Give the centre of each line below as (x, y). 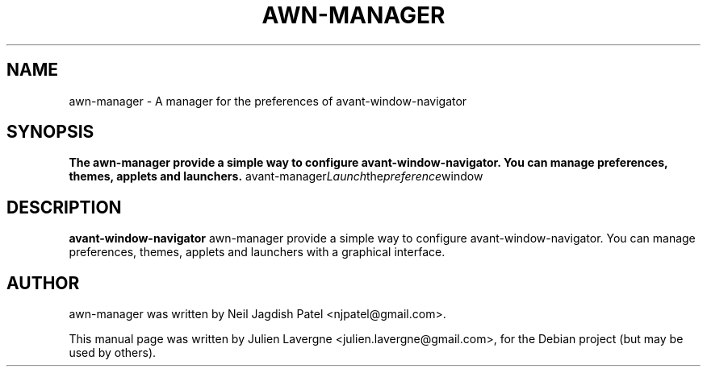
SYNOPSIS (50, 132)
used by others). (113, 353)
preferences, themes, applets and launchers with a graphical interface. (257, 252)
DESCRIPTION (64, 207)
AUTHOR (43, 283)
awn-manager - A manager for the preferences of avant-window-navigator (268, 101)
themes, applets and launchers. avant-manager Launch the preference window (276, 176)
